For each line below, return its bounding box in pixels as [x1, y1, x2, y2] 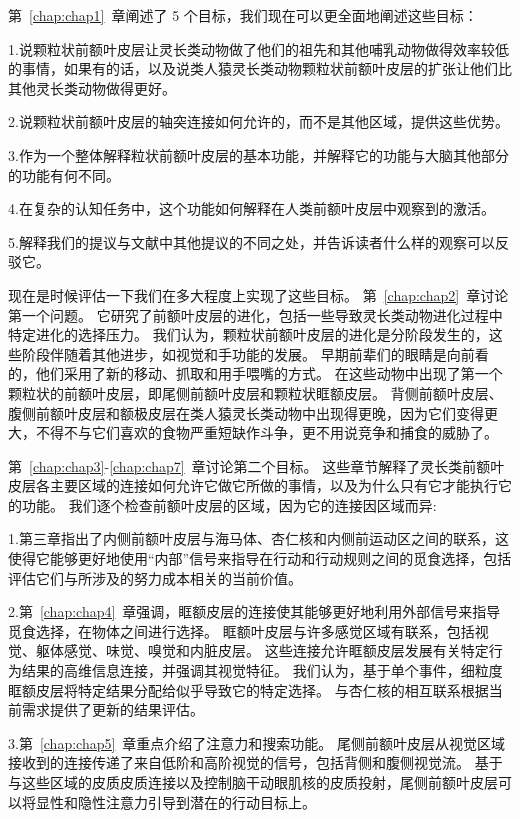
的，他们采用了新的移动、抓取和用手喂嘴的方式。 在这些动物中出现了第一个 [8, 363, 503, 384]
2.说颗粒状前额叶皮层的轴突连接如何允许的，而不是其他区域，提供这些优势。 [8, 111, 509, 132]
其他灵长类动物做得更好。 [8, 77, 176, 98]
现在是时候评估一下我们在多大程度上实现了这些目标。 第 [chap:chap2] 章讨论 [8, 284, 509, 305]
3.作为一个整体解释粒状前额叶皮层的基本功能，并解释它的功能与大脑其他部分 [8, 144, 509, 165]
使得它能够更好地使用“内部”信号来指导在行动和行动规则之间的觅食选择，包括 [8, 548, 512, 569]
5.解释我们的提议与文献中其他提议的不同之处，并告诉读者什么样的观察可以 [8, 231, 495, 252]
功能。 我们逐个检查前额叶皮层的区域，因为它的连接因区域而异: [21, 494, 437, 515]
